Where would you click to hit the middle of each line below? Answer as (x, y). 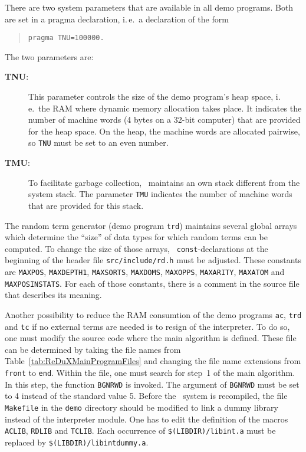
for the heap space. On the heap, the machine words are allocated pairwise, (164, 131)
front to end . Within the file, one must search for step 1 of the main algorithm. (150, 373)
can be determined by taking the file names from (93, 349)
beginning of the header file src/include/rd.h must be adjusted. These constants (153, 260)
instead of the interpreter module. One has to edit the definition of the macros (147, 419)
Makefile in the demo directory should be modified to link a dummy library (142, 407)
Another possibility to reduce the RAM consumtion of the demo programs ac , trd (153, 314)
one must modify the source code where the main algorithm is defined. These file (151, 338)
